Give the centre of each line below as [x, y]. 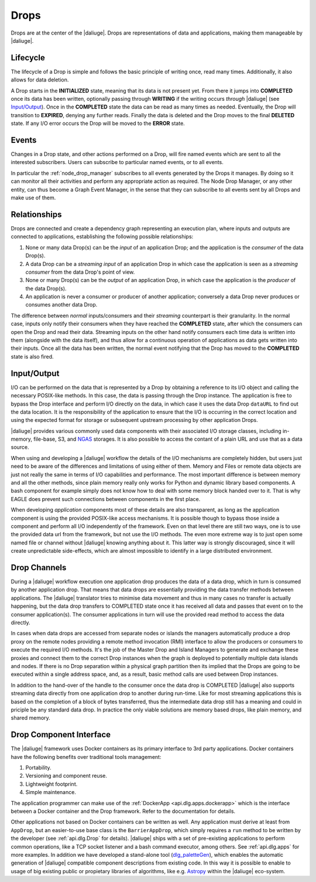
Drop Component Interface [61, 735]
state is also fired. [32, 356]
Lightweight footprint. [51, 784]
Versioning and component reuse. [66, 776]
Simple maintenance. [51, 792]
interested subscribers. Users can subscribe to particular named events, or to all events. [117, 162]
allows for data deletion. [40, 80]
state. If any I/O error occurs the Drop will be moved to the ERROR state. [98, 124]
